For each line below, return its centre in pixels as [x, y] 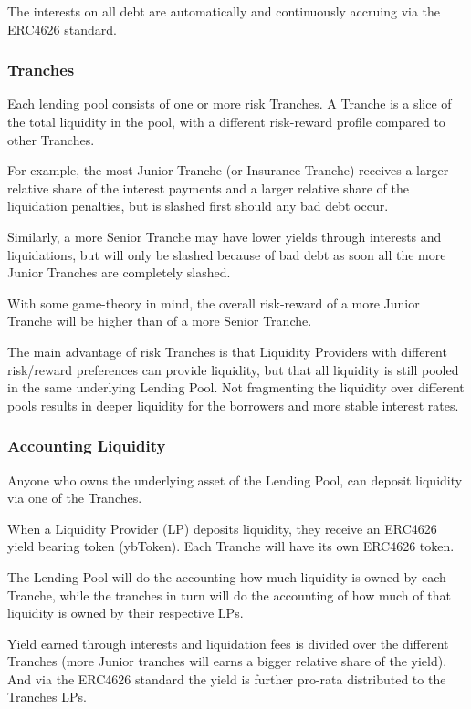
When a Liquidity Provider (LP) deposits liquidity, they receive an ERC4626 [222, 528]
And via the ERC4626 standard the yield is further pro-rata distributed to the [227, 678]
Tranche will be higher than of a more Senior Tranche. [160, 321]
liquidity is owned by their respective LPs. [126, 613]
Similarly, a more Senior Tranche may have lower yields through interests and [225, 236]
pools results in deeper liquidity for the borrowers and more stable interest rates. [233, 405]
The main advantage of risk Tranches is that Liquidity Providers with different [227, 351]
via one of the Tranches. [75, 498]
